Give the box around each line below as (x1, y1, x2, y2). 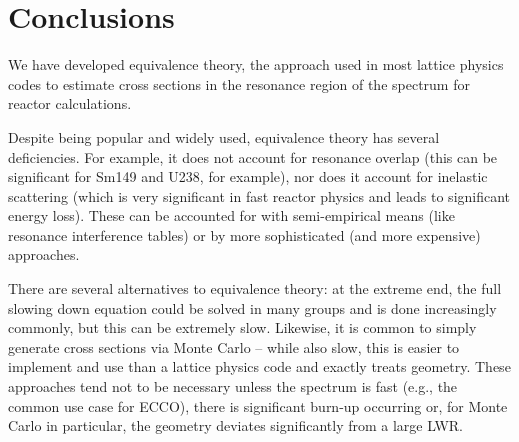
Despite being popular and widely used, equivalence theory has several (8, 126, 440, 147)
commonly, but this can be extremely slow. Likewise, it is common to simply (8, 317, 477, 338)
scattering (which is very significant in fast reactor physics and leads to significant (8, 185, 511, 206)
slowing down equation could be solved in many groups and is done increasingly (8, 297, 497, 318)
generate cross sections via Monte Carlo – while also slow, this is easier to (8, 336, 460, 357)
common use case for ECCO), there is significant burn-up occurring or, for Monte (8, 395, 508, 416)
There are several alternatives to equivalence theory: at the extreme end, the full (8, 278, 502, 299)
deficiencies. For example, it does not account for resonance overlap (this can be (8, 146, 498, 167)
